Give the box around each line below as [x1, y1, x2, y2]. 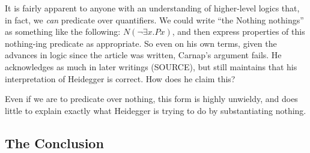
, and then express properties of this [172, 25, 305, 38]
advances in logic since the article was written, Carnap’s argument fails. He [5, 49, 282, 61]
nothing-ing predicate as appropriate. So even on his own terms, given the [5, 37, 277, 49]
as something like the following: [5, 25, 121, 38]
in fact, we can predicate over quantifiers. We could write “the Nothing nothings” [5, 13, 304, 26]
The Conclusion [5, 133, 104, 152]
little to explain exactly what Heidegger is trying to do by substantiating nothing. [5, 104, 306, 116]
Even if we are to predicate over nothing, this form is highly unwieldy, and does [5, 92, 298, 105]
